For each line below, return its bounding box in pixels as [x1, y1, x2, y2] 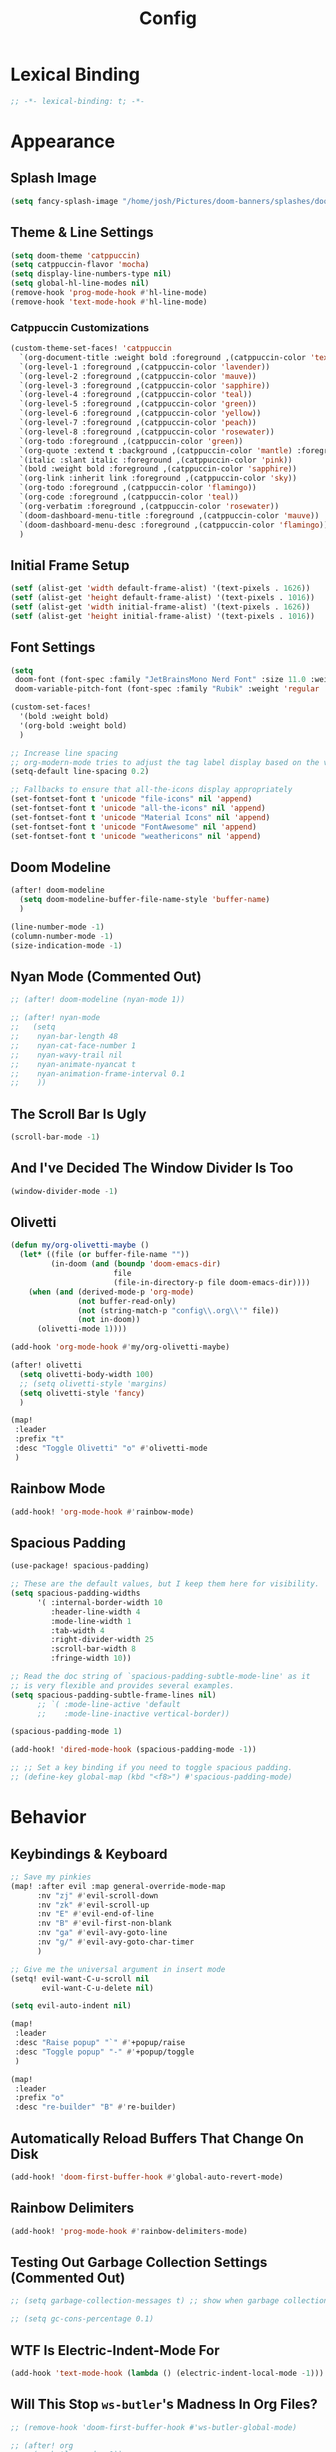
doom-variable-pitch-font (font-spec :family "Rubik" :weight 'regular [14, 684, 320, 694]
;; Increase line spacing [10, 748, 118, 758]
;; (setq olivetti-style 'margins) [19, 1378, 168, 1389]
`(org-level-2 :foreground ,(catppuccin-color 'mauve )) [19, 371, 257, 381]
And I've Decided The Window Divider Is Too [10, 1160, 294, 1177]
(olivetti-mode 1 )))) [36, 1324, 128, 1334]
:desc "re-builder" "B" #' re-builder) [14, 2102, 177, 2112]
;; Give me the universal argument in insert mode [10, 1964, 226, 1974]
